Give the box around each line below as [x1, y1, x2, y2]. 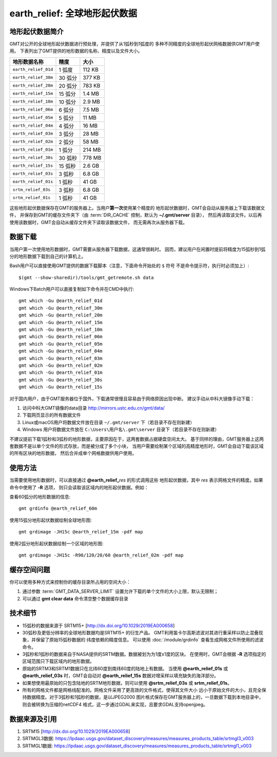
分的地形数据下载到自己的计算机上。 [9, 253, 86, 259]
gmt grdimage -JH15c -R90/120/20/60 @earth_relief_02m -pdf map [18, 552, 184, 558]
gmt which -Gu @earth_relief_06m [18, 334, 103, 340]
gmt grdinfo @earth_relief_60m [18, 506, 97, 511]
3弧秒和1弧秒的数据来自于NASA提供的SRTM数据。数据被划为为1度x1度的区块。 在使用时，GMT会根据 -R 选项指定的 [22, 651, 266, 658]
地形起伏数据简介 [9, 27, 64, 36]
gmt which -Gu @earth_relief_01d [18, 298, 103, 304]
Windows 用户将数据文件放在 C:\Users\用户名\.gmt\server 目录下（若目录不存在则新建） [22, 426, 220, 433]
